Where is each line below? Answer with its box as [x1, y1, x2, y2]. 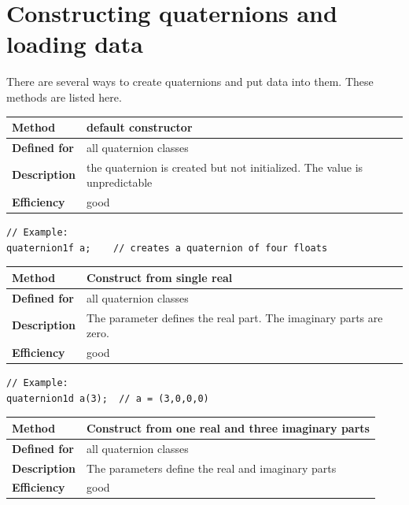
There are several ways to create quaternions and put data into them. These [6, 73, 374, 90]
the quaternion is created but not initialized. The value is [87, 158, 363, 175]
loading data [6, 28, 143, 60]
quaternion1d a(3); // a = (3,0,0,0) [6, 392, 209, 404]
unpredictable [87, 174, 153, 191]
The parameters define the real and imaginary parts [87, 459, 337, 476]
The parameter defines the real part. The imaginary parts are [87, 309, 383, 325]
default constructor [87, 119, 193, 135]
